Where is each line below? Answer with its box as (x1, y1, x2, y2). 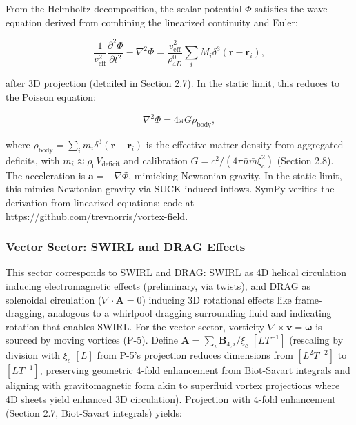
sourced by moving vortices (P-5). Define (6, 333, 178, 347)
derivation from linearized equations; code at (6, 195, 195, 209)
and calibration (123, 152, 188, 167)
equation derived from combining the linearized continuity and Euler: (6, 14, 298, 29)
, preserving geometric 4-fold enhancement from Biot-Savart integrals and (39, 363, 350, 377)
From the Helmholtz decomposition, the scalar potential (6, 1, 242, 15)
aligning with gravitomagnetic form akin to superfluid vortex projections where (6, 378, 340, 393)
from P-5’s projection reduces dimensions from (97, 348, 293, 362)
